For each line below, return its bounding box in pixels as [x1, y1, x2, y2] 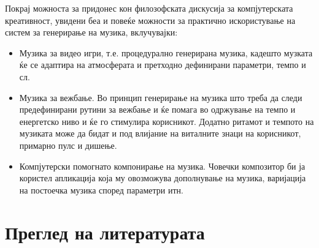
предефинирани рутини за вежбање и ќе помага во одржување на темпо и [19, 103, 296, 116]
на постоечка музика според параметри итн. [19, 183, 183, 196]
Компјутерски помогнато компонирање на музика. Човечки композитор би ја [19, 159, 306, 172]
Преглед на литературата [5, 219, 205, 244]
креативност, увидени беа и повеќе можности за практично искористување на [5, 13, 296, 26]
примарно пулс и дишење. [19, 138, 117, 151]
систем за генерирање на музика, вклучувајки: [5, 26, 178, 39]
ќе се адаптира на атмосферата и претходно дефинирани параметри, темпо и [19, 58, 306, 71]
